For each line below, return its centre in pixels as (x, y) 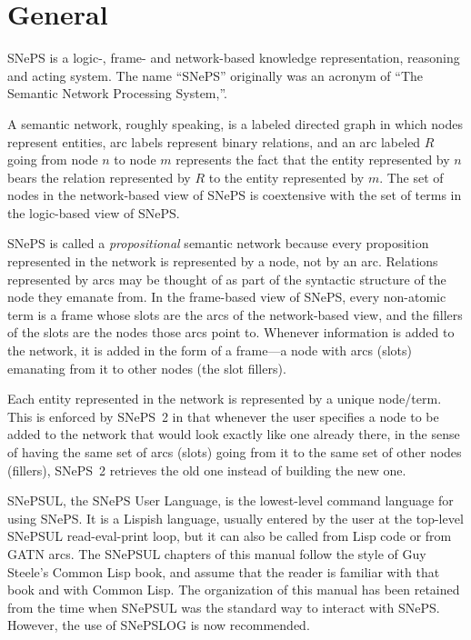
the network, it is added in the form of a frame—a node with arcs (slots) (210, 350)
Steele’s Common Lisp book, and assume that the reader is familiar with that (224, 571)
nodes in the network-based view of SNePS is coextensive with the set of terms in (235, 195)
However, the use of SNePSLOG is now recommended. (159, 625)
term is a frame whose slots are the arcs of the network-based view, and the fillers (235, 314)
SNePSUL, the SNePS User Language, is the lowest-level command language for (230, 500)
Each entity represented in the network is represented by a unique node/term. (225, 399)
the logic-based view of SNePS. (94, 212)
